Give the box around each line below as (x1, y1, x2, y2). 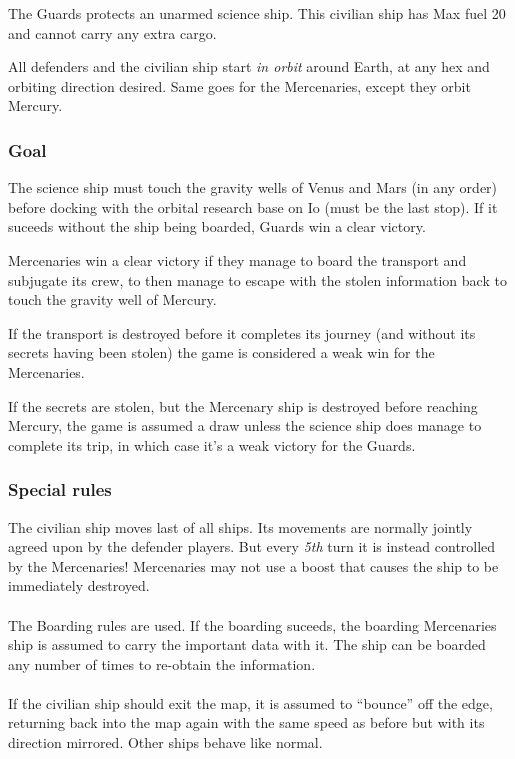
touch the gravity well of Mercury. (8, 289, 217, 310)
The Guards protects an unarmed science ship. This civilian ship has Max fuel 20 (8, 3, 506, 23)
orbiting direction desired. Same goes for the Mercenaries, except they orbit (8, 75, 471, 96)
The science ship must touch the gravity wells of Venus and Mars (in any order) (8, 177, 498, 198)
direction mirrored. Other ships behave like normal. (8, 732, 323, 753)
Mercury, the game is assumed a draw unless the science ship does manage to (8, 415, 482, 436)
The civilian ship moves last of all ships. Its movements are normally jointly (8, 516, 473, 537)
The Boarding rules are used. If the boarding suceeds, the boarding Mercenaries (8, 614, 497, 635)
